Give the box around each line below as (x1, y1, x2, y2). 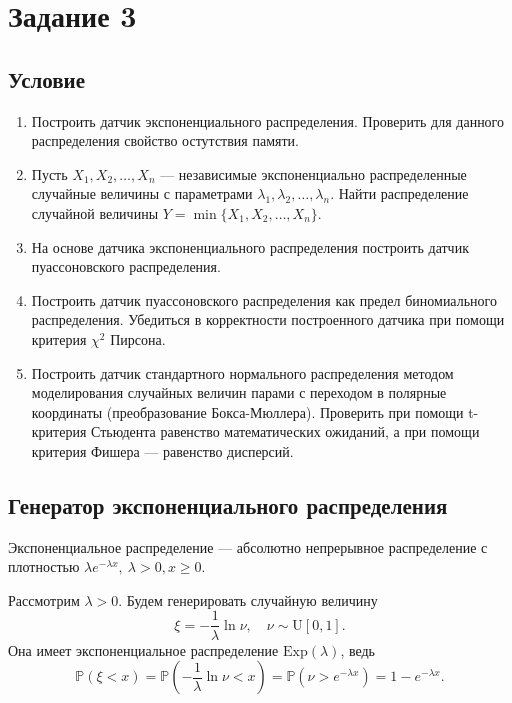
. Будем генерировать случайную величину (118, 589, 378, 610)
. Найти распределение (330, 183, 469, 204)
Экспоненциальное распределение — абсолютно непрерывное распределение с (8, 536, 488, 557)
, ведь (340, 639, 375, 660)
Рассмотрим (8, 589, 80, 610)
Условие (8, 63, 85, 94)
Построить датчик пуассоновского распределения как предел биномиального (31, 289, 497, 310)
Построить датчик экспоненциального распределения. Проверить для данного (31, 110, 505, 131)
